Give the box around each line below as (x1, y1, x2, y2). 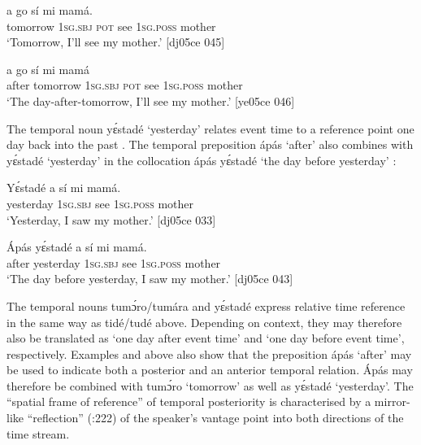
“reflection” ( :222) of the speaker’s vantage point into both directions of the (27, 409, 404, 426)
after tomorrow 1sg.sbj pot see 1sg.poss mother (7, 76, 243, 94)
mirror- (374, 393, 410, 410)
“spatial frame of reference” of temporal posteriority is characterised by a (7, 393, 371, 410)
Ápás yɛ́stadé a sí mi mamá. (7, 238, 147, 255)
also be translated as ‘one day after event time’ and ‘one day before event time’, (7, 329, 405, 347)
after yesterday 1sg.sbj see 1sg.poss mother (7, 254, 221, 271)
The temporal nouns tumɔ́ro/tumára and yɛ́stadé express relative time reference (7, 297, 406, 314)
